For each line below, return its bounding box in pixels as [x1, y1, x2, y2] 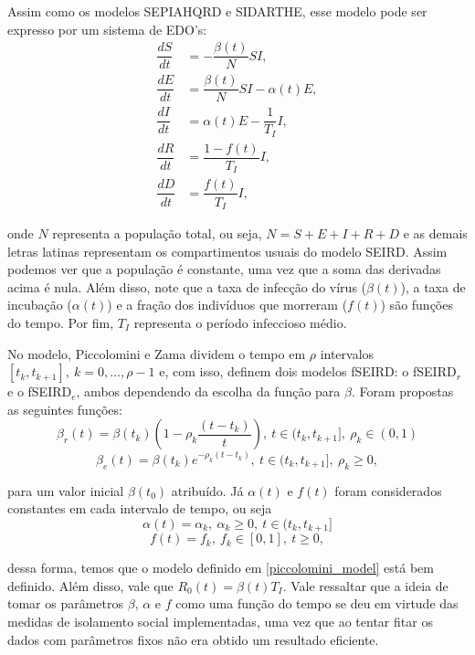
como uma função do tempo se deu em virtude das [175, 594, 459, 613]
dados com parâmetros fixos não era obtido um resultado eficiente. [7, 629, 379, 649]
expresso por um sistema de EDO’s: [7, 19, 207, 38]
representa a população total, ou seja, [52, 224, 262, 243]
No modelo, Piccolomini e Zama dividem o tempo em [7, 343, 306, 363]
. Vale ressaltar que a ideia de [282, 576, 449, 595]
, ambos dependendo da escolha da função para [76, 382, 341, 401]
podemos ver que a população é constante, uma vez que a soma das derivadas [7, 259, 441, 279]
